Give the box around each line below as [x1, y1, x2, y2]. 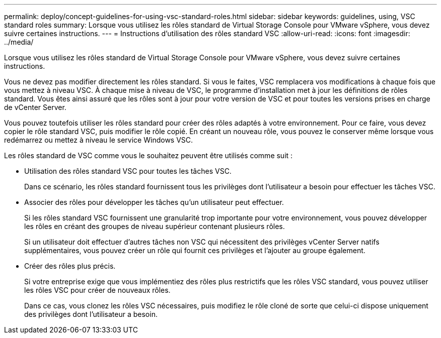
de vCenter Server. [4, 103, 66, 111]
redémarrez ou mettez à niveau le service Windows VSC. [4, 136, 193, 144]
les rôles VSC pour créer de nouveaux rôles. [24, 286, 171, 294]
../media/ [4, 38, 34, 46]
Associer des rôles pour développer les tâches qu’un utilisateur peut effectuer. [24, 198, 284, 206]
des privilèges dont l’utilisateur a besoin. [24, 310, 158, 318]
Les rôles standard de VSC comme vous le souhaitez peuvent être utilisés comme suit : [4, 151, 293, 160]
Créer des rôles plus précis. [24, 262, 116, 270]
